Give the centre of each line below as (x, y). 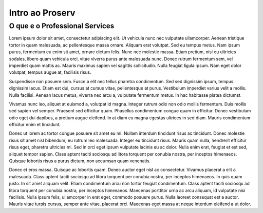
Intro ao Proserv (42, 13)
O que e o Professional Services (62, 26)
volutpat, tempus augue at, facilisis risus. (50, 72)
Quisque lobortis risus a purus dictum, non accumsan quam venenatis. (80, 161)
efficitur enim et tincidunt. (35, 125)
